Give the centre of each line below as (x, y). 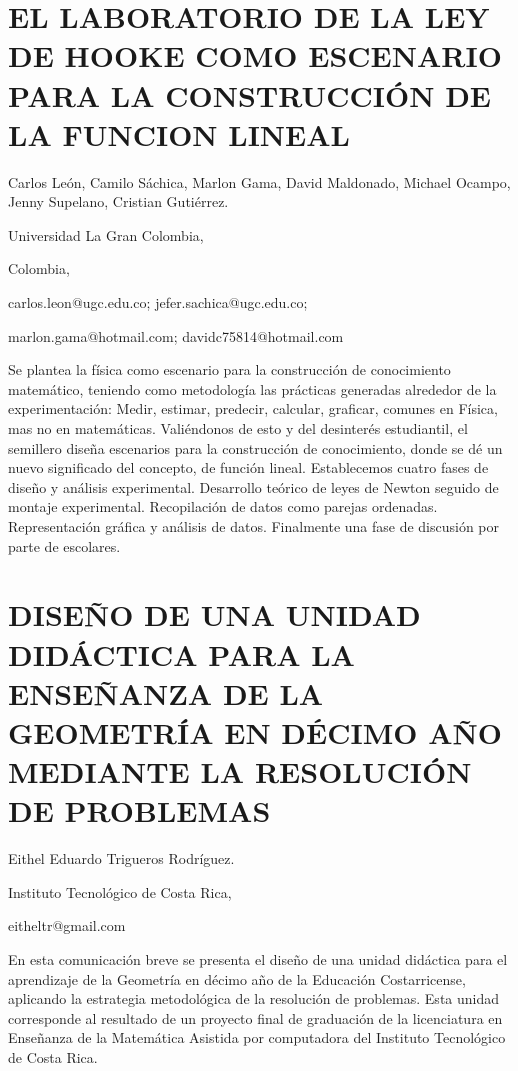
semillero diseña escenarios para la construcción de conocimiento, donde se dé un (255, 447)
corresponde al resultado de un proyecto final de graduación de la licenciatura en (255, 1017)
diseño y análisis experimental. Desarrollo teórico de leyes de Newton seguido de (253, 486)
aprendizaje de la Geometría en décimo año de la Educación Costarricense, (237, 978)
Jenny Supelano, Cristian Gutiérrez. (118, 201)
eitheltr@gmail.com (67, 925)
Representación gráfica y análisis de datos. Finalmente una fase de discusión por (254, 526)
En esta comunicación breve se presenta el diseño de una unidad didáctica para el (258, 959)
